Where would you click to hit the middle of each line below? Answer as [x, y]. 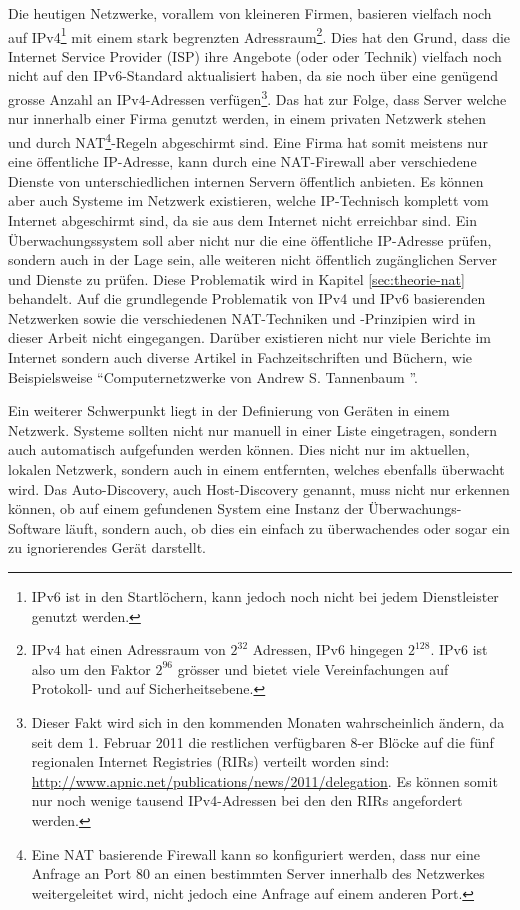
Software [34, 527]
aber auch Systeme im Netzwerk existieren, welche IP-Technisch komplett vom [248, 200]
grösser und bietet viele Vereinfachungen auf [313, 668]
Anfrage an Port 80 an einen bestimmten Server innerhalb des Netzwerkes [258, 873]
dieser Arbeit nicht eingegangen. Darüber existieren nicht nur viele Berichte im [250, 337]
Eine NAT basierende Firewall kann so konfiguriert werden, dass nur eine [255, 853]
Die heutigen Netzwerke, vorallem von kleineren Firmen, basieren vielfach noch [250, 13]
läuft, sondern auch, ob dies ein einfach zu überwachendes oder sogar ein [287, 527]
